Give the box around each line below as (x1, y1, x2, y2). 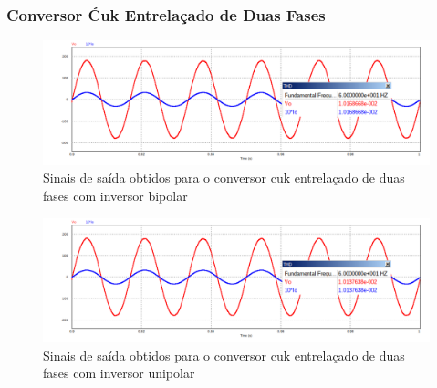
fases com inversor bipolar (43, 186, 188, 205)
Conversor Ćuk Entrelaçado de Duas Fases (6, 3, 326, 26)
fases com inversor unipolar (43, 363, 195, 383)
